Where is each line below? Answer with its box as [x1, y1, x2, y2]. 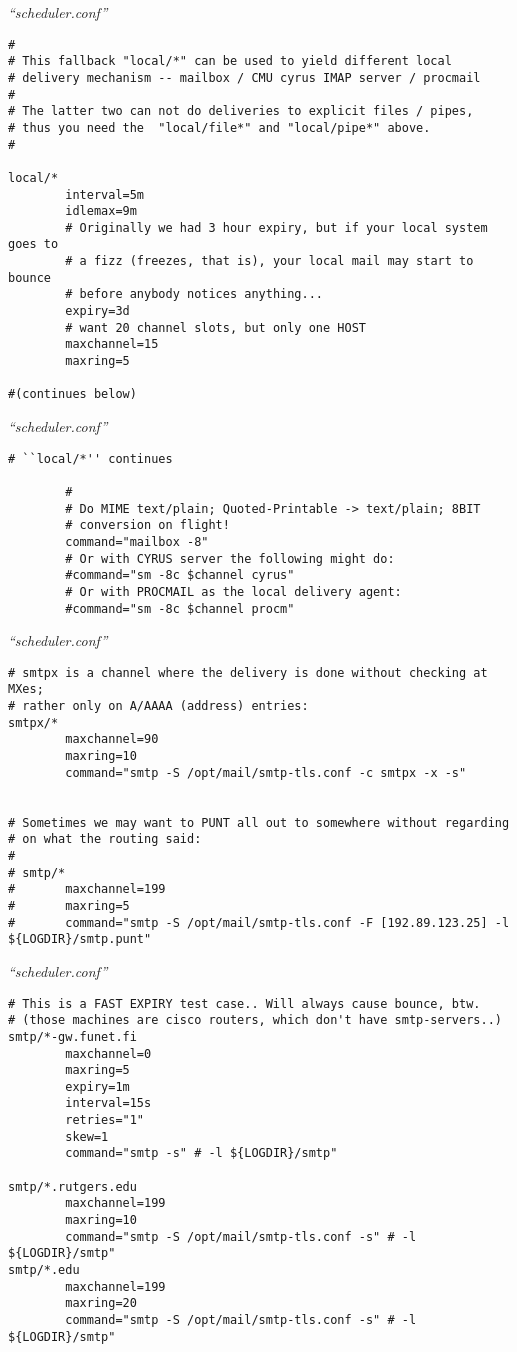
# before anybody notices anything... [65, 287, 323, 302]
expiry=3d [65, 304, 130, 319]
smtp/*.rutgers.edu [8, 1179, 137, 1194]
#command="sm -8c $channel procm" [65, 601, 295, 616]
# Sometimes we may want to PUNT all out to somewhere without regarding [8, 815, 510, 830]
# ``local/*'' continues [8, 451, 173, 466]
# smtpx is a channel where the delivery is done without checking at [8, 665, 488, 680]
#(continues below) [8, 387, 137, 402]
